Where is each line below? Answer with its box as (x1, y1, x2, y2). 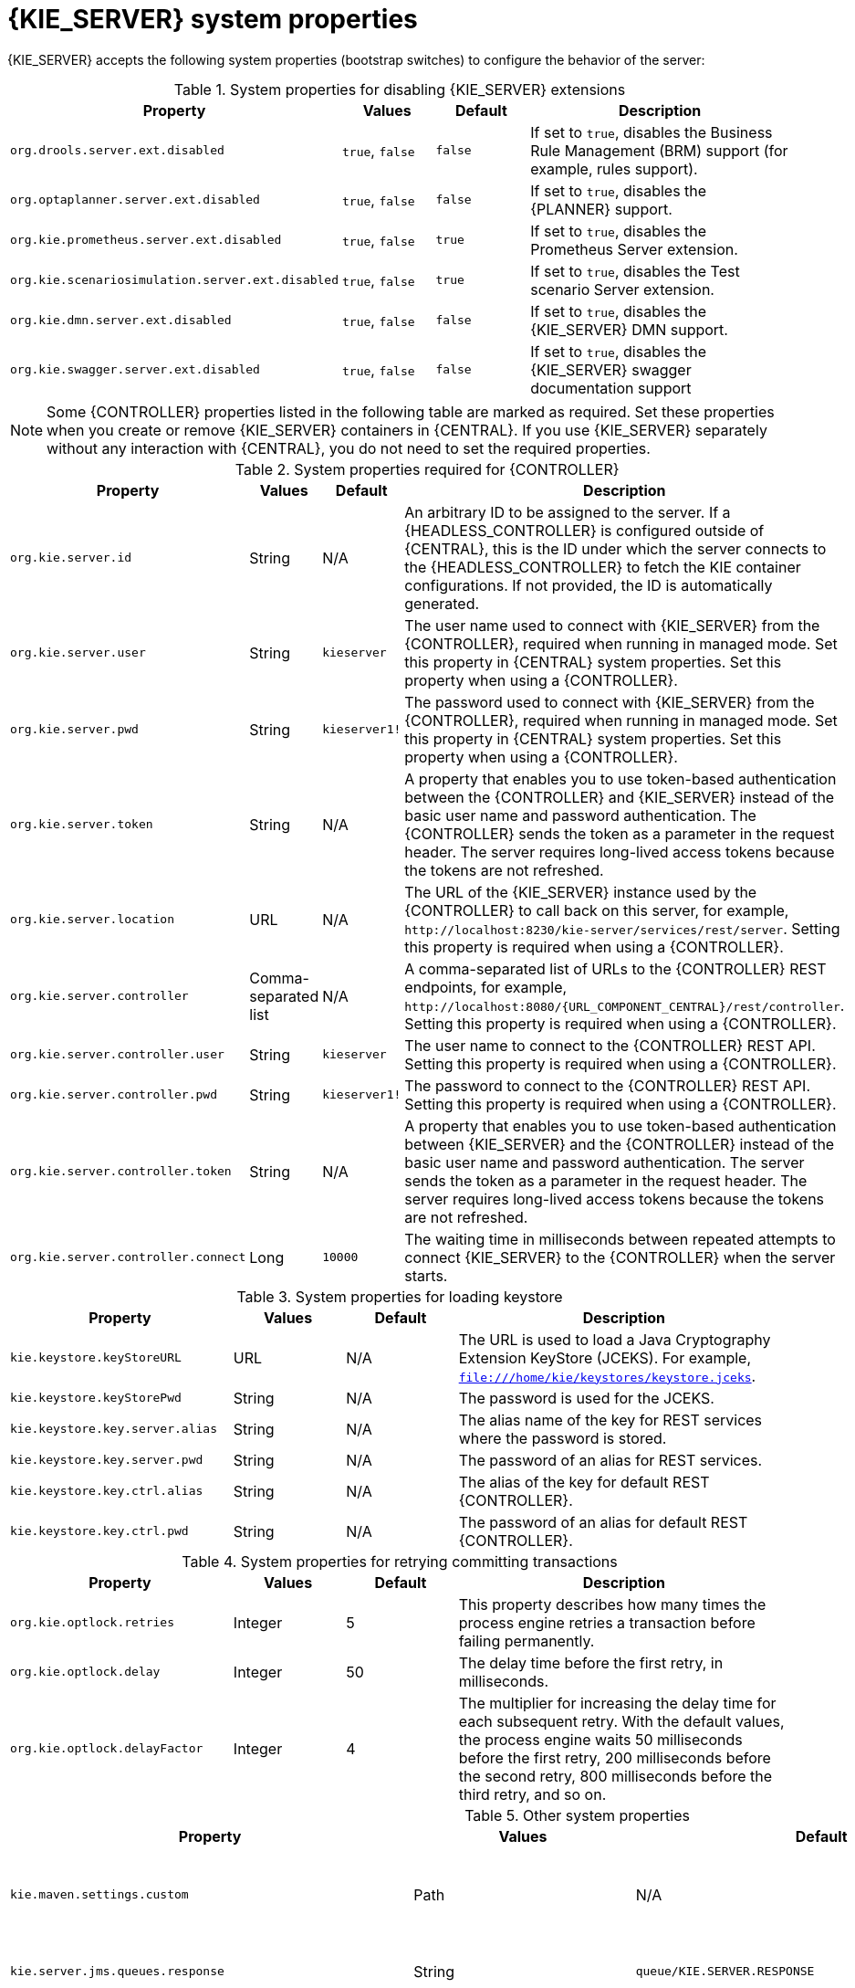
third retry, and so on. (458, 1784, 607, 1804)
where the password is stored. (458, 1428, 667, 1447)
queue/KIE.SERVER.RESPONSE (635, 1964, 815, 1979)
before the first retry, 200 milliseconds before (458, 1748, 771, 1767)
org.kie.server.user (10, 646, 146, 660)
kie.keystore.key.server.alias (10, 1422, 217, 1436)
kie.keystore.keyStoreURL (10, 1351, 182, 1365)
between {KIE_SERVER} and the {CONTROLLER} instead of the (404, 1134, 835, 1153)
